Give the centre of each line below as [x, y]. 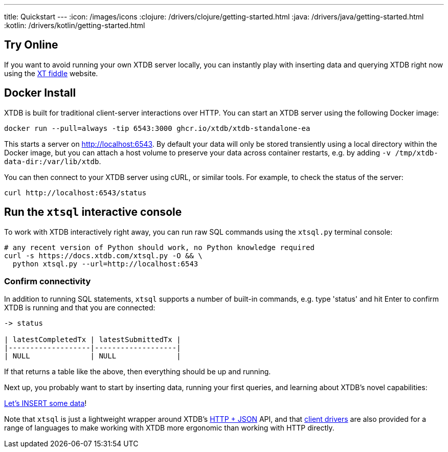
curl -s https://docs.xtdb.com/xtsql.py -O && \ [103, 255]
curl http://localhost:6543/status [75, 193]
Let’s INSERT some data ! [46, 403]
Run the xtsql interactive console [93, 212]
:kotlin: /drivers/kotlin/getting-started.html [75, 25]
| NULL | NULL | [93, 356]
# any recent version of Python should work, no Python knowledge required [159, 247]
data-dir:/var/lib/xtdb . [53, 161]
